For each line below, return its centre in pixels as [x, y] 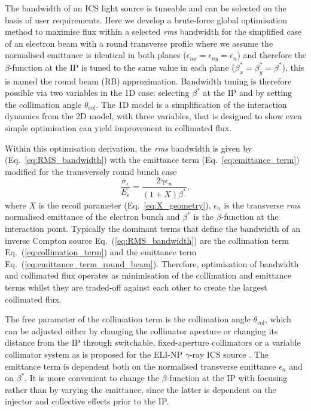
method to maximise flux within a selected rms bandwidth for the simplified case [153, 31]
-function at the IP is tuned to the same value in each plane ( [122, 67]
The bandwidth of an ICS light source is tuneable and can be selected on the [146, 8]
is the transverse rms [262, 205]
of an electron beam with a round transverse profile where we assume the [139, 43]
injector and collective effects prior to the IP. [87, 401]
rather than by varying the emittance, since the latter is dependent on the [141, 389]
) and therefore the [272, 55]
